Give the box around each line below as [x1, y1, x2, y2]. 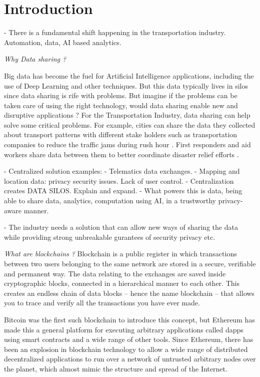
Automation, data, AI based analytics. [4, 37, 121, 47]
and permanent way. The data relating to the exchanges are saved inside [4, 268, 226, 278]
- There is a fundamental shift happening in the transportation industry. [4, 27, 226, 38]
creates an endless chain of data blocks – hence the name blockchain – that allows [4, 287, 254, 298]
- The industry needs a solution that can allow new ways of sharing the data [4, 222, 238, 232]
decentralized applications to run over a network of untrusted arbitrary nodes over [4, 353, 256, 364]
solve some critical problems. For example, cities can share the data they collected [4, 119, 255, 130]
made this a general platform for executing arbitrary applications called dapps [4, 324, 243, 334]
